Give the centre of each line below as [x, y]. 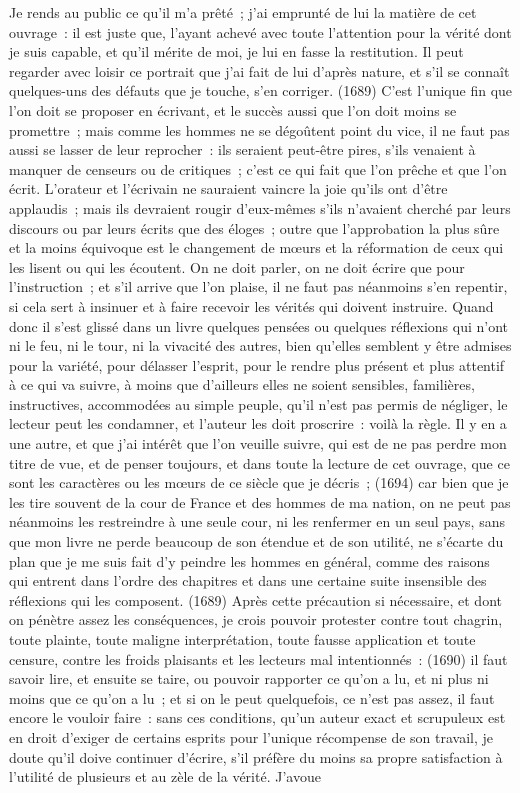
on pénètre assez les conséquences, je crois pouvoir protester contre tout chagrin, [256, 619]
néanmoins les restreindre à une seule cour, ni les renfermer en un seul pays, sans [257, 521]
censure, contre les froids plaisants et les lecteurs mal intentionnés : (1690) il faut [258, 658]
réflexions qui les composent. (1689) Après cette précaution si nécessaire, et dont [255, 599]
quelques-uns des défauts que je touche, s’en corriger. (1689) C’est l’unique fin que [261, 90]
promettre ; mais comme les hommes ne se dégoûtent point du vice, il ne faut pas [259, 129]
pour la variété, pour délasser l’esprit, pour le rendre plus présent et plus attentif [257, 364]
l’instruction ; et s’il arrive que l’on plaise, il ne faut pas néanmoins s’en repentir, [258, 286]
